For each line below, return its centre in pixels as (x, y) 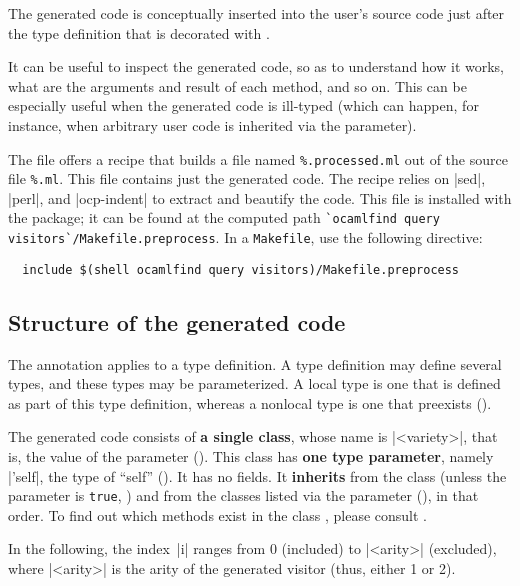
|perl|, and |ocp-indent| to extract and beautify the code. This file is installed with (260, 197)
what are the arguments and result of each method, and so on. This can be (237, 85)
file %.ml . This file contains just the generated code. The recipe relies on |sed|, (247, 178)
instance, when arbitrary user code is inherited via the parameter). (212, 124)
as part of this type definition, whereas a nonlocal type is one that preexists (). (250, 402)
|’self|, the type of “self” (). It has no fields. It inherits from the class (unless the (257, 475)
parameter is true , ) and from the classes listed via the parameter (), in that (243, 495)
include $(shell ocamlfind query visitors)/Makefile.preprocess (241, 269)
